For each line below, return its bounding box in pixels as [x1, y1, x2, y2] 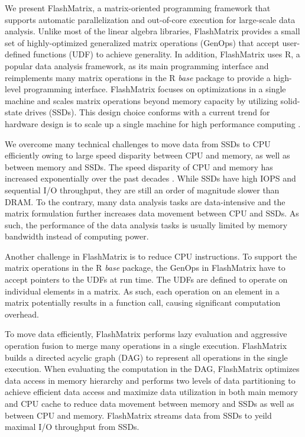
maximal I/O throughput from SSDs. [5, 420, 139, 433]
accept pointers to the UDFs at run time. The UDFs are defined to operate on [5, 273, 288, 286]
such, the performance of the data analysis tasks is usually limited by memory [5, 218, 288, 231]
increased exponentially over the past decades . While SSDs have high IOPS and [5, 172, 296, 184]
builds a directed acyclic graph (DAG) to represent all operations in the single [5, 351, 288, 363]
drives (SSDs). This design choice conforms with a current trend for [25, 106, 270, 118]
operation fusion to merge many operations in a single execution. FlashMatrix [5, 339, 287, 352]
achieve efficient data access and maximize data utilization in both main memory [5, 386, 298, 398]
